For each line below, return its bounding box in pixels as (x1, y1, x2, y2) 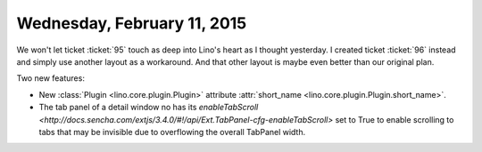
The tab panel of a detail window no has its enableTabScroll (38, 102, 259, 113)
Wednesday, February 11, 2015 (16, 13, 247, 33)
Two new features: (16, 73, 85, 84)
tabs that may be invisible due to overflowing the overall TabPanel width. (38, 126, 306, 137)
